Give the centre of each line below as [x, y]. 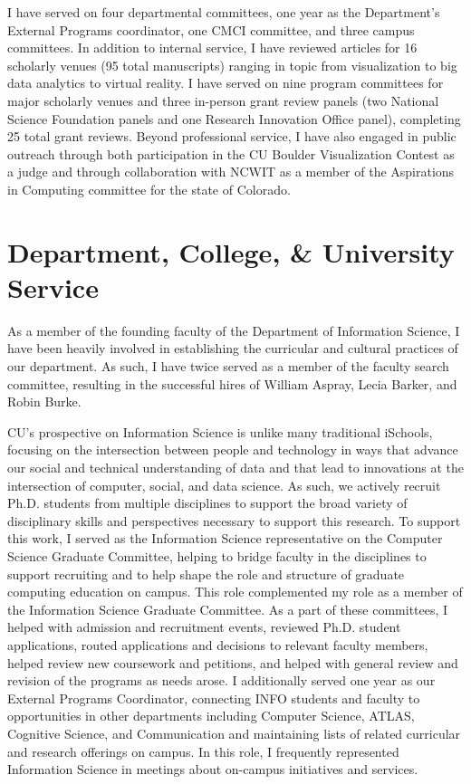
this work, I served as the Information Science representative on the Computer [225, 538]
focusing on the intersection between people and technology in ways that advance [233, 449]
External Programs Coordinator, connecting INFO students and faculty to [214, 698]
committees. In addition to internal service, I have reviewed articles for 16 [212, 48]
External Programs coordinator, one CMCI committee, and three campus [211, 29]
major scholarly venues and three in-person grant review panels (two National [223, 100]
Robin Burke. [44, 402]
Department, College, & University [231, 251]
